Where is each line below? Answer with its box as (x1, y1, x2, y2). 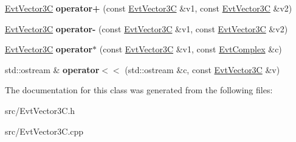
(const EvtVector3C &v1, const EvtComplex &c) (99, 43, 282, 55)
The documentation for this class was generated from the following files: (5, 83, 273, 96)
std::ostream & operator (5, 63, 100, 76)
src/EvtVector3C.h (5, 104, 75, 116)
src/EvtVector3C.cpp (5, 124, 84, 137)
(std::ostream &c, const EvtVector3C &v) (125, 63, 280, 76)
